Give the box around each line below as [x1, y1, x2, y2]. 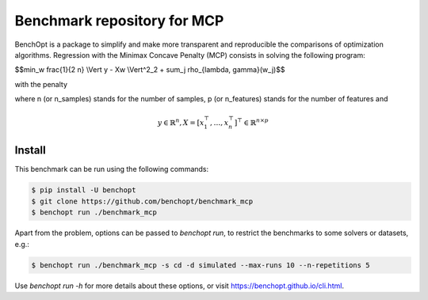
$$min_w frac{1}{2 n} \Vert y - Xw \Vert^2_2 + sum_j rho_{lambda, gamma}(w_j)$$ [14, 65, 285, 74]
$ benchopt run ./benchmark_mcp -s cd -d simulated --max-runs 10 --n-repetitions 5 [31, 260, 370, 269]
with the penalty [14, 79, 67, 89]
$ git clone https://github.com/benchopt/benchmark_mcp [31, 196, 254, 206]
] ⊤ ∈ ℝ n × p [234, 117, 269, 127]
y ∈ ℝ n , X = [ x [157, 117, 204, 127]
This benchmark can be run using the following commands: [14, 165, 209, 174]
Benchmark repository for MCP [14, 12, 224, 29]
